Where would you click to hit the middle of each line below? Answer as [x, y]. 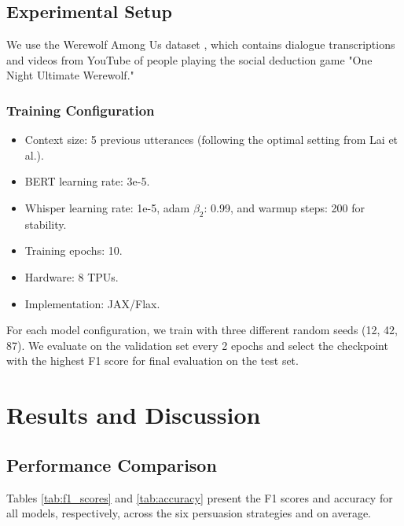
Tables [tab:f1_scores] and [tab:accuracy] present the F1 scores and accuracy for [200, 497]
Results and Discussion [134, 415]
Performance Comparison [112, 464]
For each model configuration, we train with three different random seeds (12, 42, [202, 330]
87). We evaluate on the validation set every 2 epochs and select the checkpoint [197, 345]
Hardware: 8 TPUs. [72, 276]
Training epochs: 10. [73, 250]
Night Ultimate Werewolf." [70, 75]
